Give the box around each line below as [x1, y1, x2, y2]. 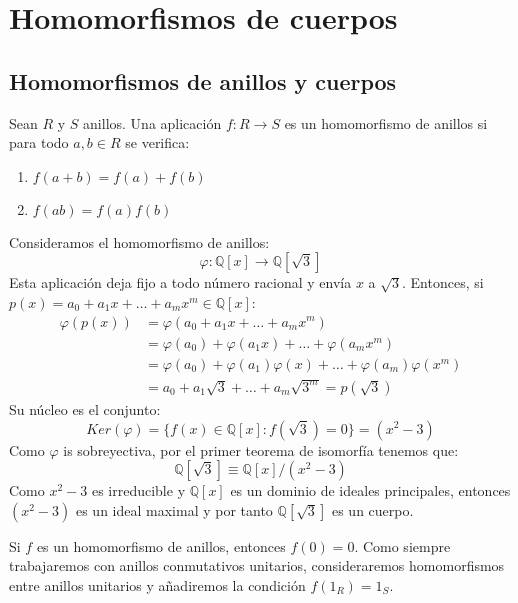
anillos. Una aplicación [83, 112, 222, 133]
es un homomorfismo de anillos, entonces [36, 535, 286, 556]
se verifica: [125, 132, 190, 153]
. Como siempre [354, 535, 451, 556]
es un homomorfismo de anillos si [284, 112, 488, 133]
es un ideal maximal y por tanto [75, 499, 273, 520]
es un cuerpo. [331, 499, 414, 520]
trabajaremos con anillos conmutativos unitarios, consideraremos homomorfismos [9, 555, 505, 576]
